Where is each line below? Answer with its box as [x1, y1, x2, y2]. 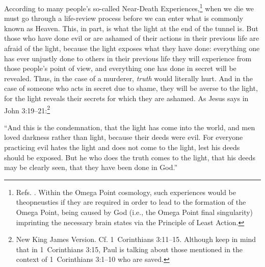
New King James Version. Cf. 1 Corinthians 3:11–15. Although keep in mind [16, 234, 256, 245]
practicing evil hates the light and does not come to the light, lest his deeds [4, 142, 240, 153]
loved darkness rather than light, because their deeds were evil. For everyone [4, 132, 243, 142]
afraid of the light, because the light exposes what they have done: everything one [4, 43, 260, 54]
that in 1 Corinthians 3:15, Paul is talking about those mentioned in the [16, 244, 243, 254]
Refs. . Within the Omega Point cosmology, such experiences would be [16, 186, 236, 197]
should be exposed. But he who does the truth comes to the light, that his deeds [4, 152, 256, 162]
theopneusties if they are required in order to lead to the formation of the [16, 197, 246, 207]
